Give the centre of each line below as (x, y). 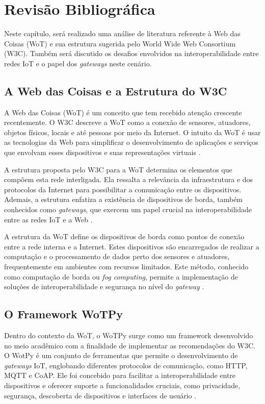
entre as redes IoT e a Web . (48, 219)
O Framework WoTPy (63, 314)
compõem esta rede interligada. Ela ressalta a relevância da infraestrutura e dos (129, 179)
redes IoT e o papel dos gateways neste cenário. (78, 63)
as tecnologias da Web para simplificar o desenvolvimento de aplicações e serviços (131, 142)
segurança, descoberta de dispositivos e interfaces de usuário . (100, 395)
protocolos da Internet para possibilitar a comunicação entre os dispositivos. (123, 189)
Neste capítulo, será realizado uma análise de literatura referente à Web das (122, 33)
